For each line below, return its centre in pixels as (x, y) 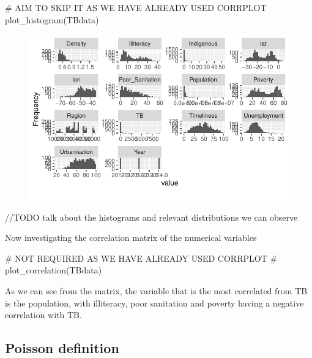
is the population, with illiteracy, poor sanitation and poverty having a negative (154, 303)
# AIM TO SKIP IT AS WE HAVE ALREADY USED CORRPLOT (136, 7)
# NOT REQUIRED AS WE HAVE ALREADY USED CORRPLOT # (141, 258)
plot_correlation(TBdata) (54, 270)
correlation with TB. (43, 315)
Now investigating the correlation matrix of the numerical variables (131, 238)
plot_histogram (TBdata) (52, 19)
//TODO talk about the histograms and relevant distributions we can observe (151, 217)
